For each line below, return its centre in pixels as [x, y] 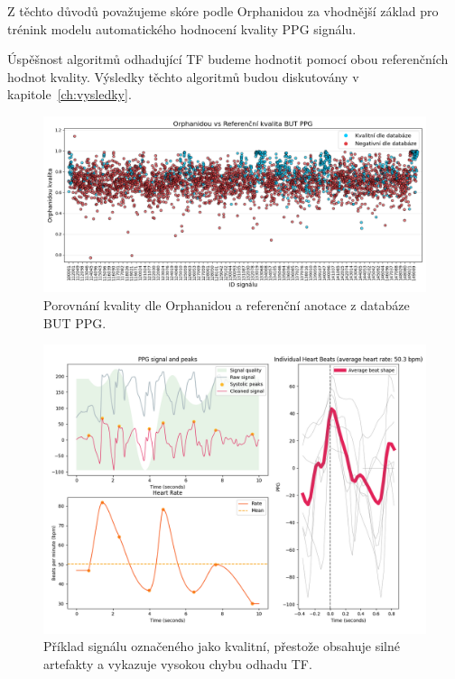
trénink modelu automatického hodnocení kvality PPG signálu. [182, 28]
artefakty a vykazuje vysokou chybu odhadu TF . [178, 663]
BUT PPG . [75, 322]
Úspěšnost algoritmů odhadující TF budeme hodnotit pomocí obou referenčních [228, 59]
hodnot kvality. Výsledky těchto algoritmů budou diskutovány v [183, 76]
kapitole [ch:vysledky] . [70, 94]
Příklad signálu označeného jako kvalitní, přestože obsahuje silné [222, 646]
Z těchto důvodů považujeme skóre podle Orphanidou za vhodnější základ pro [223, 11]
